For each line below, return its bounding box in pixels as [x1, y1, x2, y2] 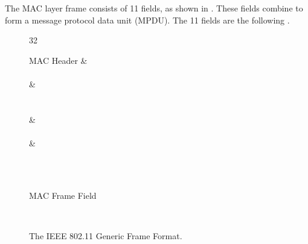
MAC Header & [29, 54, 88, 66]
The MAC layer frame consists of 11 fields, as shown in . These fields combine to [5, 2, 303, 14]
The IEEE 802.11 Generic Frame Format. [29, 229, 182, 242]
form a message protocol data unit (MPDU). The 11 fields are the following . [5, 13, 290, 26]
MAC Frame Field [29, 189, 97, 201]
